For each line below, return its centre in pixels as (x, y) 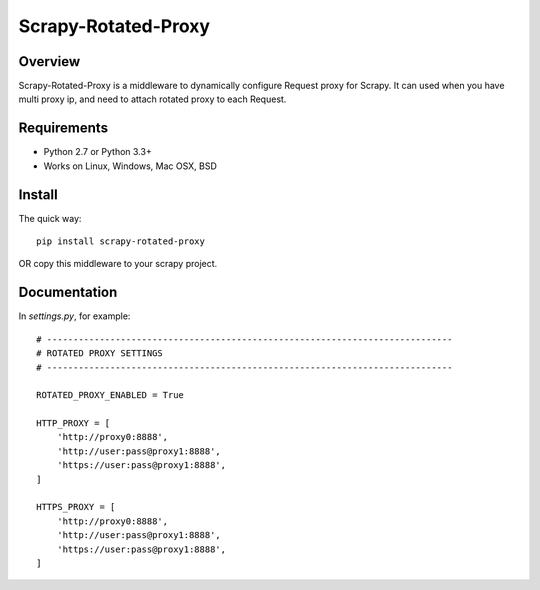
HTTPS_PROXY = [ (76, 507)
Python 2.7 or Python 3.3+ (97, 152)
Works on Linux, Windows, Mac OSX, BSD (130, 166)
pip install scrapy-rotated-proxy (120, 241)
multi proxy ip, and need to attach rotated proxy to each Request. (152, 99)
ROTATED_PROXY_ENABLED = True (110, 395)
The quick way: (50, 218)
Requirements (63, 128)
